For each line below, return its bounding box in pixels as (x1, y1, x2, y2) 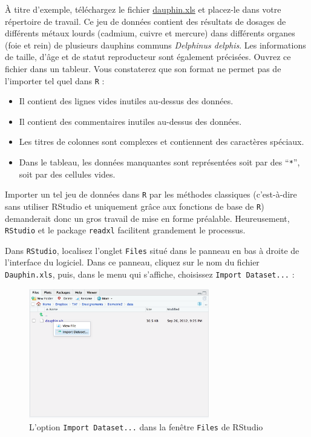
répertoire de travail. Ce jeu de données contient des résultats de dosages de (5, 15, 286, 27)
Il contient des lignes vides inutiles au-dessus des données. (19, 95, 234, 107)
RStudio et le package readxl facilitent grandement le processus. (5, 224, 246, 236)
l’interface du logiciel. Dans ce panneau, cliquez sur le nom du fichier (5, 256, 260, 269)
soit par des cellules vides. (19, 167, 116, 180)
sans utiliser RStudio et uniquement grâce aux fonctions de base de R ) (5, 199, 264, 212)
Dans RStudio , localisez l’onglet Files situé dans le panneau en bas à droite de (5, 244, 300, 256)
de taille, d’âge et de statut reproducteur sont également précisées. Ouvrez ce (5, 50, 291, 63)
